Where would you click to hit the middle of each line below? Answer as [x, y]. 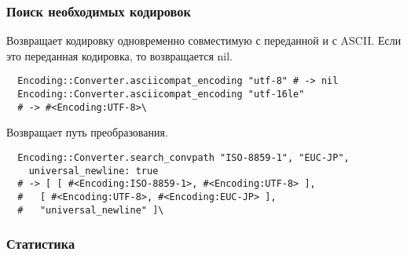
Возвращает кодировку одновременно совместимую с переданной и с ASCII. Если [204, 40]
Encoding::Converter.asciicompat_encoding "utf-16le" [161, 95]
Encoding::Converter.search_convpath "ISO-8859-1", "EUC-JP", [183, 157]
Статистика [41, 244]
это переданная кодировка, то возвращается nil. [119, 55]
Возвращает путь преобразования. [87, 132]
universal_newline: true [93, 171]
